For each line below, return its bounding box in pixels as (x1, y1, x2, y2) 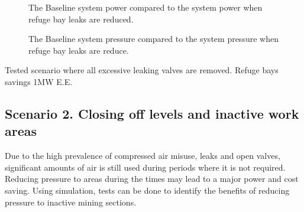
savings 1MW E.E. (5, 75, 73, 87)
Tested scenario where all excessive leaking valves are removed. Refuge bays (5, 64, 279, 76)
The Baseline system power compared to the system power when (28, 1, 263, 13)
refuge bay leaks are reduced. (28, 12, 134, 25)
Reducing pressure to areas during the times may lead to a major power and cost (5, 172, 299, 185)
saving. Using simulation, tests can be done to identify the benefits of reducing (5, 184, 290, 196)
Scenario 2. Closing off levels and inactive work (5, 104, 299, 122)
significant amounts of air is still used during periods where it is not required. (5, 161, 286, 173)
